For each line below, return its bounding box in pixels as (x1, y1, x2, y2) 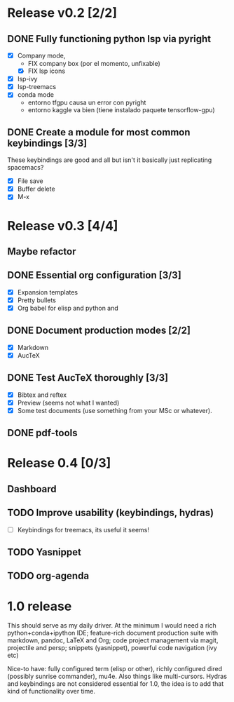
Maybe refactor (7, 245, 76, 257)
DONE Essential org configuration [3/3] (7, 269, 182, 281)
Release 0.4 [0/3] (7, 455, 111, 471)
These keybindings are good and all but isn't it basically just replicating (7, 156, 212, 164)
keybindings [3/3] (7, 137, 88, 149)
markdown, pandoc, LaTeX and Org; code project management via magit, (7, 636, 219, 644)
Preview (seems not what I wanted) (17, 398, 120, 407)
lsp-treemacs (17, 83, 57, 91)
